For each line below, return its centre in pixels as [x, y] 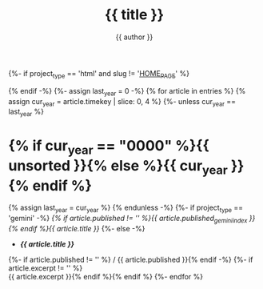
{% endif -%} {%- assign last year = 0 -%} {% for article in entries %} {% [127, 92]
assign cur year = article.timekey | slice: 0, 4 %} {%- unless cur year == [122, 102]
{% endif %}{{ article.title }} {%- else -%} [77, 228]
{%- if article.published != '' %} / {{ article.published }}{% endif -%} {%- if [131, 259]
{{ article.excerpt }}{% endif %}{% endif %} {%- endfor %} [106, 276]
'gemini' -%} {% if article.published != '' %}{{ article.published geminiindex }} [132, 219]
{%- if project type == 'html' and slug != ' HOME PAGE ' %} [99, 74]
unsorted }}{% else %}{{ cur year [118, 167]
